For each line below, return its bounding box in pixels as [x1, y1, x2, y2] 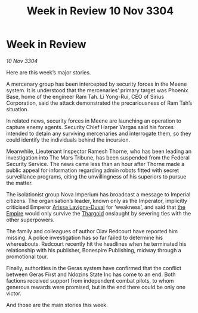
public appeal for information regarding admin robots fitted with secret [6, 167, 180, 174]
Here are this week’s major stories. [6, 68, 91, 76]
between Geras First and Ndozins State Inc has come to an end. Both [6, 271, 176, 278]
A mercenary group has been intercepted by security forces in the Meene [6, 80, 187, 87]
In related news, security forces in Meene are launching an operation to [6, 117, 182, 124]
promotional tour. [6, 253, 49, 260]
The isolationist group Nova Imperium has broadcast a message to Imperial [6, 190, 191, 198]
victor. [6, 290, 22, 297]
